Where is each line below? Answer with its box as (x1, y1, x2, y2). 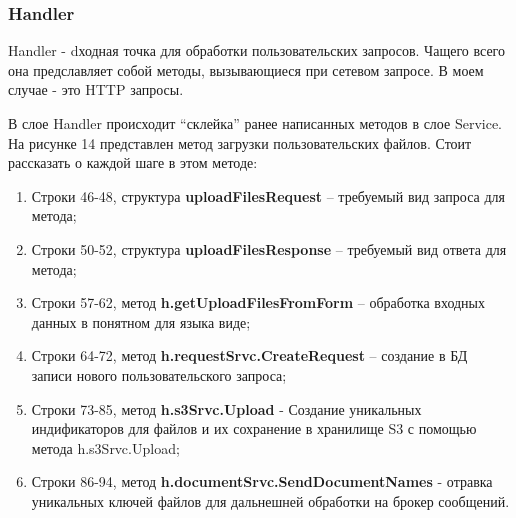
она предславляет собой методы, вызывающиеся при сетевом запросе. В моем (8, 59, 484, 80)
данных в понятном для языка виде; (31, 311, 251, 332)
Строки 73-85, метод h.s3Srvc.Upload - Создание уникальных (31, 398, 422, 419)
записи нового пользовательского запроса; (31, 364, 287, 385)
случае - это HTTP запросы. (8, 79, 184, 100)
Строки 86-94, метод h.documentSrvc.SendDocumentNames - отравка (31, 471, 493, 492)
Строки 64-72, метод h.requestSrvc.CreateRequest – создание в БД (31, 345, 468, 366)
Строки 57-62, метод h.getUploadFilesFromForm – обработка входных (31, 292, 486, 313)
